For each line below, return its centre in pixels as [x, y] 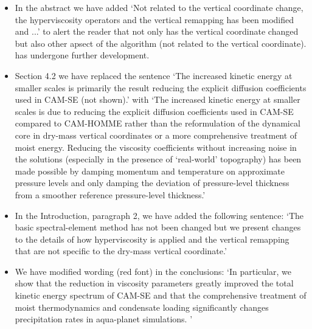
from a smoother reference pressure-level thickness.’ [110, 194]
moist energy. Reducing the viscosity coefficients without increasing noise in [156, 147]
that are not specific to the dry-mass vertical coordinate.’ [121, 251]
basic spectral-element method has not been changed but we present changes [158, 227]
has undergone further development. [82, 55]
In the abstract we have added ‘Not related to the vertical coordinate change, [159, 7]
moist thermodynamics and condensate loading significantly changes [142, 307]
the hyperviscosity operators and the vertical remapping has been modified [154, 19]
